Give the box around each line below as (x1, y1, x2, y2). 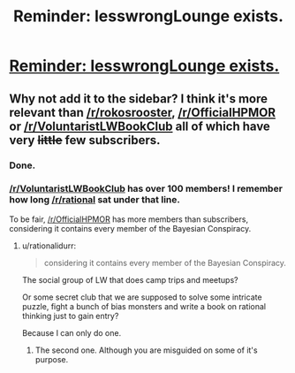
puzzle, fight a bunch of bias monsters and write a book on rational (21, 301, 267, 311)
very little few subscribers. (9, 133, 161, 148)
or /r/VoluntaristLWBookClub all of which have (9, 118, 271, 133)
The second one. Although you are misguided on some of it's (34, 345, 258, 355)
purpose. (34, 354, 69, 364)
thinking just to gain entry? (21, 310, 119, 321)
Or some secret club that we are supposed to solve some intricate (21, 292, 262, 302)
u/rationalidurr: (21, 240, 77, 251)
